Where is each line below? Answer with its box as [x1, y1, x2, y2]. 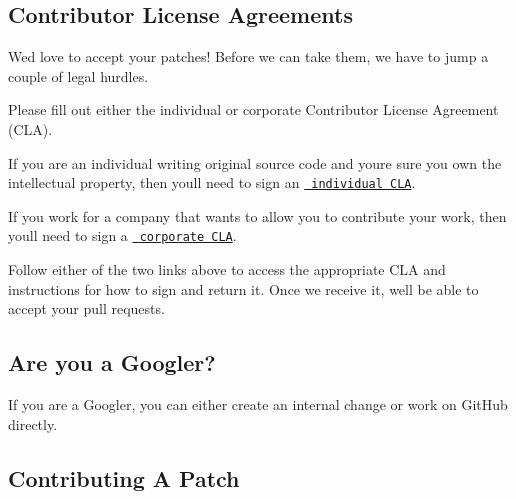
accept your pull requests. [8, 298, 165, 319]
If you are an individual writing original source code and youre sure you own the [8, 152, 502, 173]
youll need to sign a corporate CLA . [8, 225, 237, 246]
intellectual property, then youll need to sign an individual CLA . [8, 172, 416, 193]
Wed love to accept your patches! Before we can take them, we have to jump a [8, 46, 489, 67]
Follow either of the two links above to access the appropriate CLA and [8, 259, 446, 280]
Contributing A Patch [8, 462, 240, 493]
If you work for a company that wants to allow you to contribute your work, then [8, 205, 507, 226]
